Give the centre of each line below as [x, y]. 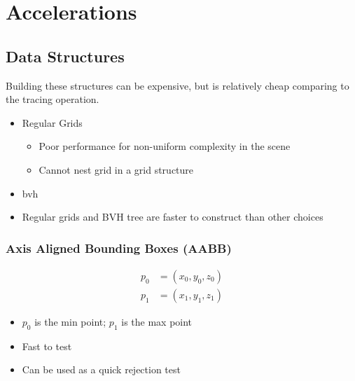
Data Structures [65, 56]
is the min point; [70, 322]
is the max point [157, 322]
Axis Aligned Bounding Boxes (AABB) [119, 248]
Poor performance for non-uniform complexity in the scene [165, 146]
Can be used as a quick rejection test [101, 369]
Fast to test [47, 346]
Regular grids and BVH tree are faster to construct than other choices [173, 217]
